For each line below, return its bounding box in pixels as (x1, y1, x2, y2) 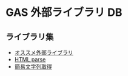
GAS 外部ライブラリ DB (5, 5, 123, 19)
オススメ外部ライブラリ (14, 49, 73, 56)
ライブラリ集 (5, 32, 54, 42)
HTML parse (14, 56, 46, 63)
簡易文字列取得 (14, 63, 52, 70)
